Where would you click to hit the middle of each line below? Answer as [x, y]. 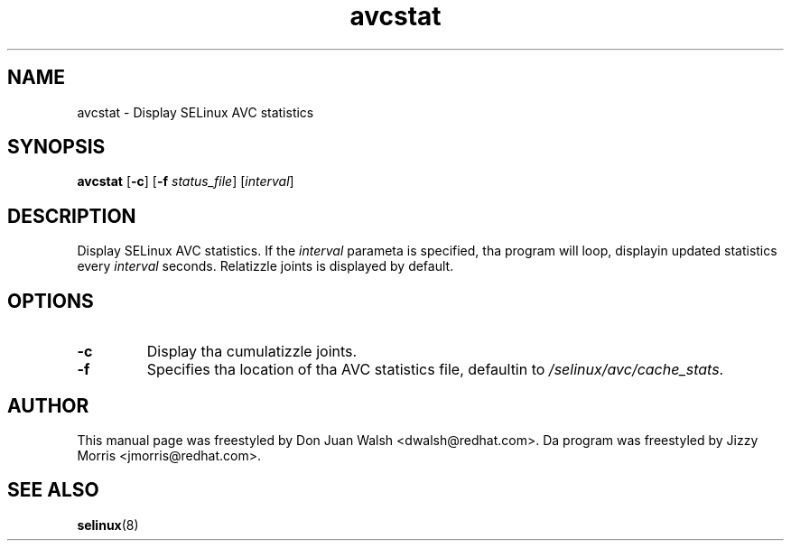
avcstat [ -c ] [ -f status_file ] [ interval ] [186, 181]
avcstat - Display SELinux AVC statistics [195, 112]
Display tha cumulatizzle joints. [252, 352]
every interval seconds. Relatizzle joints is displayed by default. [265, 266]
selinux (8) [108, 525]
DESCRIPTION [72, 216]
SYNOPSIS [56, 147]
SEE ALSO [53, 490]
